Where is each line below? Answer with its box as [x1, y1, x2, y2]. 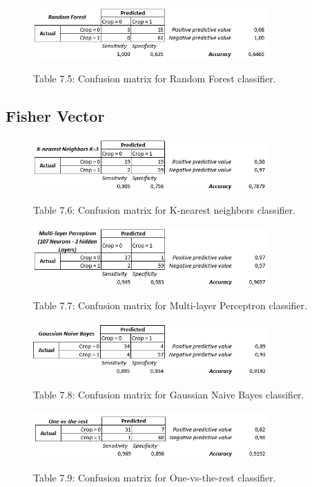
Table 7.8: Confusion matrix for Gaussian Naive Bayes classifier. [33, 387, 304, 401]
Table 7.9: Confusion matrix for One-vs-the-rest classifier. [33, 470, 276, 484]
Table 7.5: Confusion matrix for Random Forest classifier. [33, 71, 276, 85]
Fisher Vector [6, 104, 105, 126]
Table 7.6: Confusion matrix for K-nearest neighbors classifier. [33, 203, 296, 217]
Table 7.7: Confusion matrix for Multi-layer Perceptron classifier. [33, 298, 307, 313]
